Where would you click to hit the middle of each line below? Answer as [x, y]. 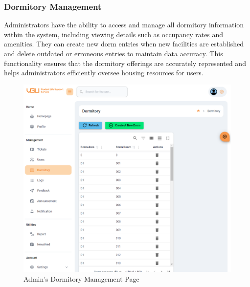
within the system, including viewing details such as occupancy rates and [114, 34]
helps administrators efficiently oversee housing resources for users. [104, 73]
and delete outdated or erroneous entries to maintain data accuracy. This [114, 53]
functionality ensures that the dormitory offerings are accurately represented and [125, 63]
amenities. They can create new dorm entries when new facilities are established [124, 44]
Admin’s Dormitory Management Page [81, 278]
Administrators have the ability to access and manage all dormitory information [124, 25]
